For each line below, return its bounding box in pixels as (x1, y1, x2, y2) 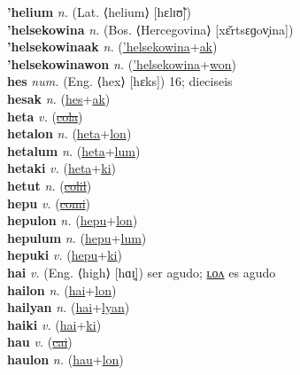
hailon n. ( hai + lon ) (7, 280, 117, 299)
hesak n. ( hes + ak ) (7, 89, 111, 107)
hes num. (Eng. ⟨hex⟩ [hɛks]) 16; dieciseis (7, 72, 233, 90)
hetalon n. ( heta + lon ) (7, 124, 132, 143)
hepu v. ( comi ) (7, 193, 90, 212)
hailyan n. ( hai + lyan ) (7, 298, 130, 316)
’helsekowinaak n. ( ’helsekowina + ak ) (7, 37, 218, 56)
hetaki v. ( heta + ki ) (7, 159, 117, 177)
